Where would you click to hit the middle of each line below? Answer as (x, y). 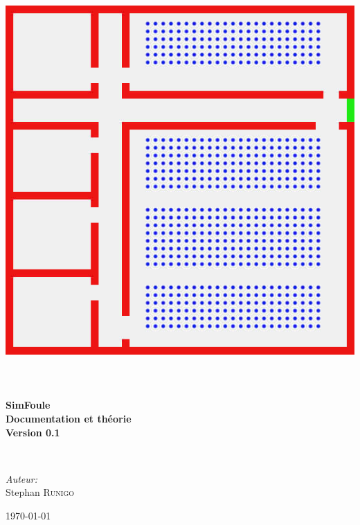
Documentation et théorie (69, 418)
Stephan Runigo (40, 492)
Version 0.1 (33, 432)
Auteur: (22, 478)
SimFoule (28, 405)
